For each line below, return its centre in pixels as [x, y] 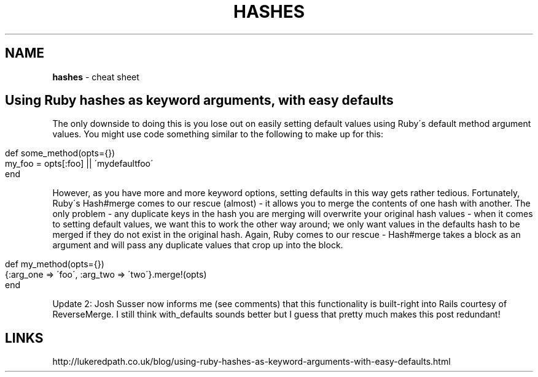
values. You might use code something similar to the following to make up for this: [218, 134]
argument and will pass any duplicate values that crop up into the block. [198, 245]
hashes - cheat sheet [96, 77]
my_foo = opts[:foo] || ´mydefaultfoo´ [79, 164]
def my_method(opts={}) [55, 264]
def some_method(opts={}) [60, 153]
